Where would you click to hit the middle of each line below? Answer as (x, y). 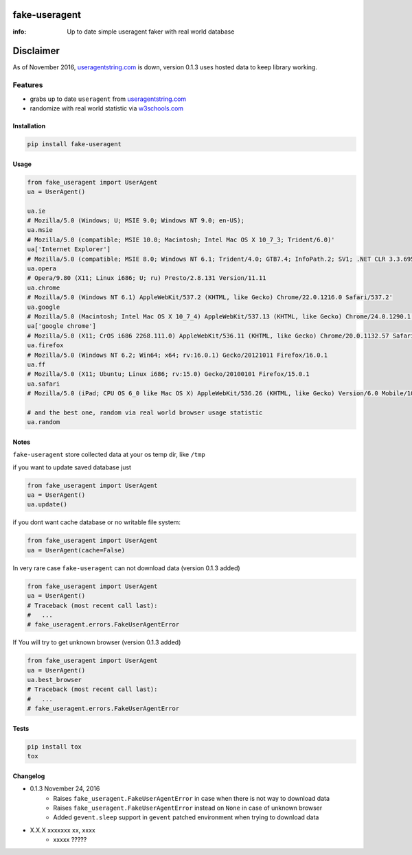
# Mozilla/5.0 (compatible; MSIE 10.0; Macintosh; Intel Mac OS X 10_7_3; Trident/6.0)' (181, 239)
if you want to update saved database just (72, 467)
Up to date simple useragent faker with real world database (151, 32)
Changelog (29, 776)
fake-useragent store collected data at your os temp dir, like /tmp (109, 455)
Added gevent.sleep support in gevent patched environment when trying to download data (186, 817)
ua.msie (40, 230)
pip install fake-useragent (74, 144)
